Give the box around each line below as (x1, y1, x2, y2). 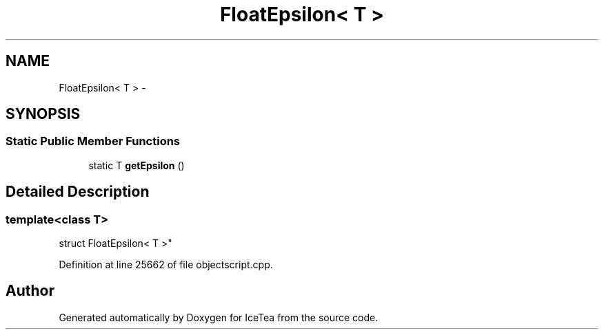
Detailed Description (6, 183, 150, 201)
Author (6, 282, 54, 300)
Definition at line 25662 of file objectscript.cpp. (59, 259, 273, 271)
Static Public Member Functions (6, 134, 181, 149)
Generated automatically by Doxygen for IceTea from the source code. (59, 311, 379, 323)
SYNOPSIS (6, 105, 81, 123)
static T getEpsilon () (88, 159, 185, 171)
